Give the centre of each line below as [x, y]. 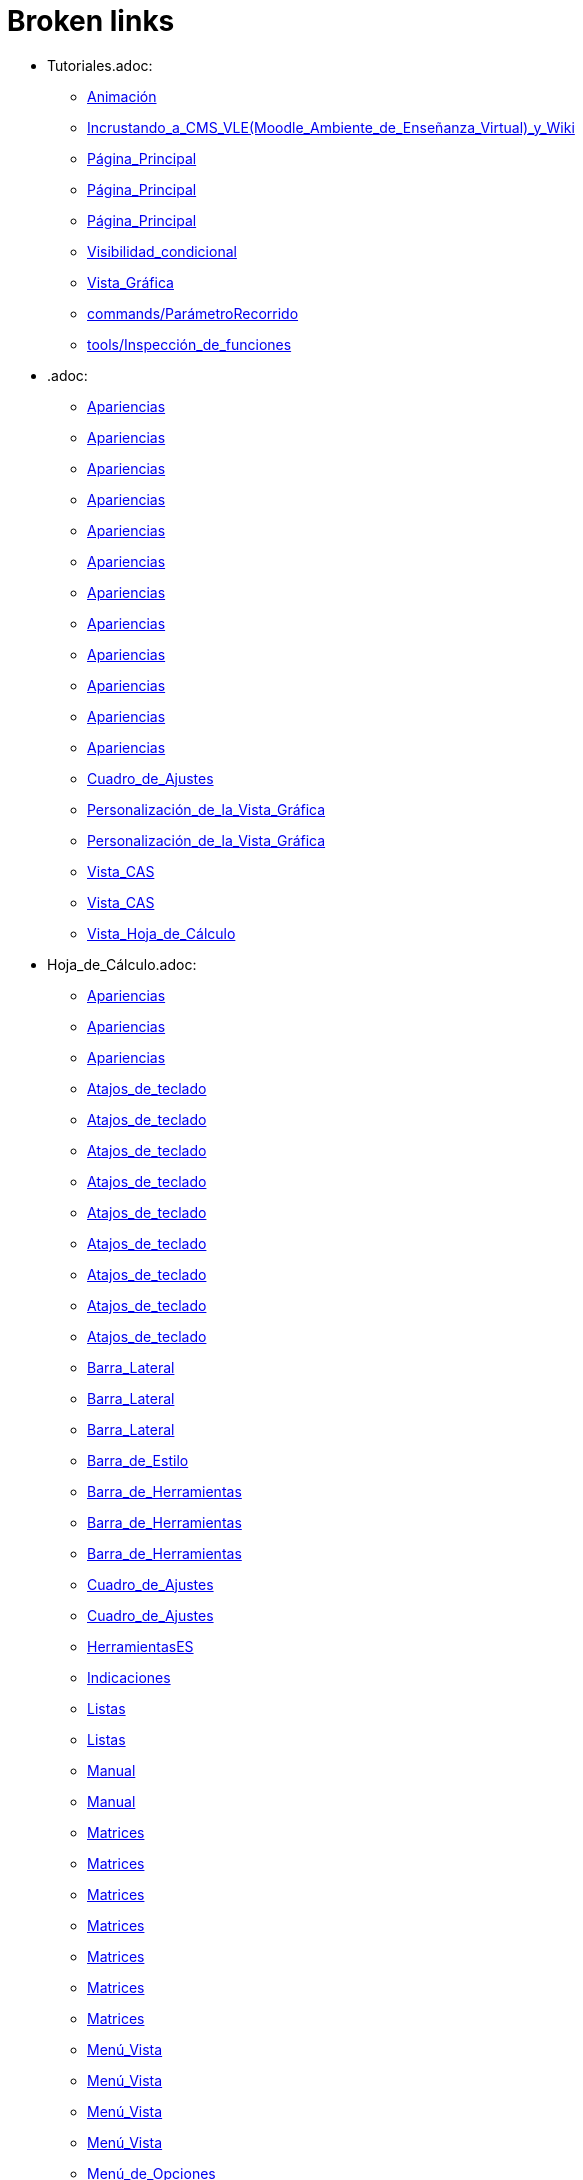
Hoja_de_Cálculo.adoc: [122, 964]
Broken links [91, 21]
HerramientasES [140, 1646]
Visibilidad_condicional [162, 251]
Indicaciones [129, 1677]
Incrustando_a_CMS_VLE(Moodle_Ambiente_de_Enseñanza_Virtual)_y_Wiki [331, 127]
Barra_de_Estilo [138, 1460]
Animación [122, 96]
